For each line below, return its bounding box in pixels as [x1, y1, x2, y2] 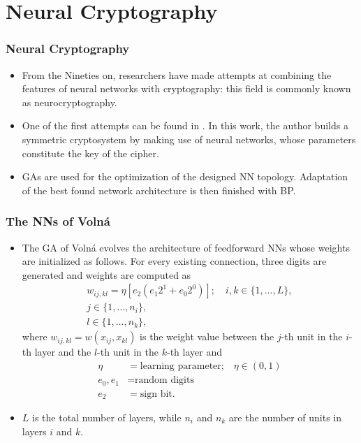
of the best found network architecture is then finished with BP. [22, 182, 296, 197]
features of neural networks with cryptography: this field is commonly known [22, 81, 351, 96]
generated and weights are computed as [22, 267, 191, 282]
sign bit [140, 388, 172, 399]
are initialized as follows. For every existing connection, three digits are [22, 254, 327, 268]
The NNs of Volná [6, 212, 110, 230]
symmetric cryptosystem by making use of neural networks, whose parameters [22, 131, 356, 146]
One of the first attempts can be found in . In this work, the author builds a [22, 118, 348, 133]
